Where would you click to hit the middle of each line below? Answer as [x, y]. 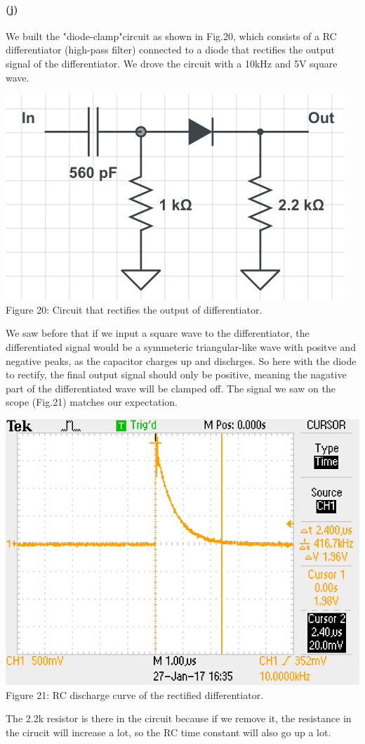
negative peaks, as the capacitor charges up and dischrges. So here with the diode [181, 360]
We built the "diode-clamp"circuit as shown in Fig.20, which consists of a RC [171, 36]
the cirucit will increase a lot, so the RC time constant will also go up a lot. [168, 732]
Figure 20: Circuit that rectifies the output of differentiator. [134, 309]
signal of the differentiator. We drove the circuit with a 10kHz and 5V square [172, 63]
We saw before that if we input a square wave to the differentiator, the [158, 333]
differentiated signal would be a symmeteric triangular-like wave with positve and [181, 346]
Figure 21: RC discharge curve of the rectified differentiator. [135, 694]
